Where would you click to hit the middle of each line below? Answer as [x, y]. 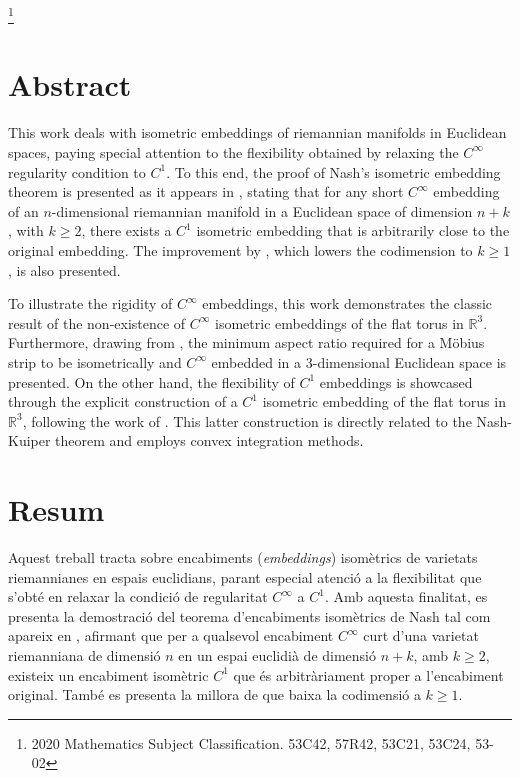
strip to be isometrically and [95, 361]
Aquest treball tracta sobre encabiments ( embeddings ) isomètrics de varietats [243, 557]
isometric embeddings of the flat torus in [339, 322]
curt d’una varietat [421, 635]
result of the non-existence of [97, 322]
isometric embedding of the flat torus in [384, 401]
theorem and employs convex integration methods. [209, 440]
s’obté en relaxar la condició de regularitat [138, 596]
